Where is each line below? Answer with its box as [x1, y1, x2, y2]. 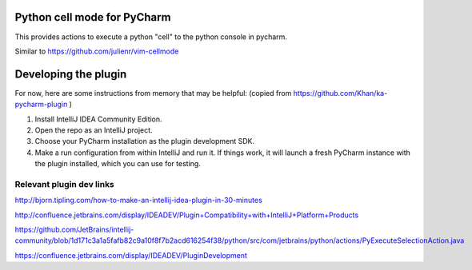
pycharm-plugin [14, 100, 68, 109]
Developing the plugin [14, 67, 127, 81]
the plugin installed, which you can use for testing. [34, 159, 202, 169]
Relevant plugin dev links [14, 178, 115, 189]
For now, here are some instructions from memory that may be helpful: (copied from [14, 88, 292, 97]
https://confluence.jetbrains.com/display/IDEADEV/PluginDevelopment [14, 250, 248, 260]
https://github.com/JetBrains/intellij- [14, 224, 134, 235]
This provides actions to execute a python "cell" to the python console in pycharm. [14, 32, 288, 42]
